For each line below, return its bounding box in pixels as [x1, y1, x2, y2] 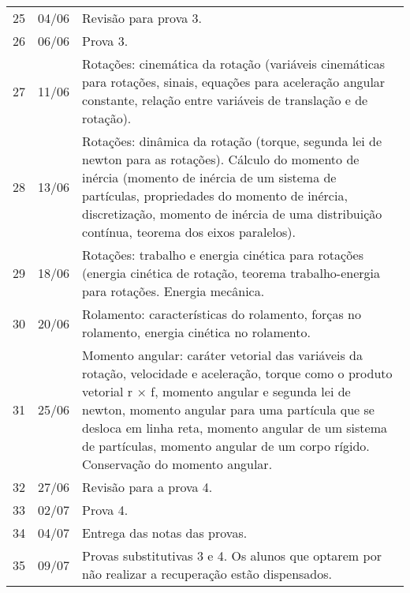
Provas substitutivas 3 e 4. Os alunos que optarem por [82, 546, 382, 565]
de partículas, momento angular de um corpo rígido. [82, 437, 370, 455]
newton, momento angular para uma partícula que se [82, 400, 375, 418]
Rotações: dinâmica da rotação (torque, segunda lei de [82, 132, 382, 150]
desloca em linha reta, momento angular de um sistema [82, 418, 388, 437]
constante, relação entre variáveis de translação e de [82, 91, 368, 109]
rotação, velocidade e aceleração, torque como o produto [82, 364, 393, 382]
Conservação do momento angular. [82, 455, 273, 473]
